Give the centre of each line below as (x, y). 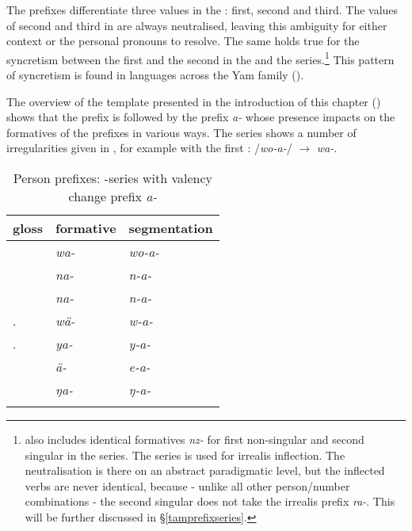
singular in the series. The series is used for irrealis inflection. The (185, 455)
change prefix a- (113, 196)
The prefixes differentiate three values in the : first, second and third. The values (202, 10)
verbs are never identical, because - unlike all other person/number (187, 485)
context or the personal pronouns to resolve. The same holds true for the (183, 41)
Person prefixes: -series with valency (113, 178)
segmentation (171, 228)
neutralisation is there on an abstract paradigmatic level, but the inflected (205, 470)
